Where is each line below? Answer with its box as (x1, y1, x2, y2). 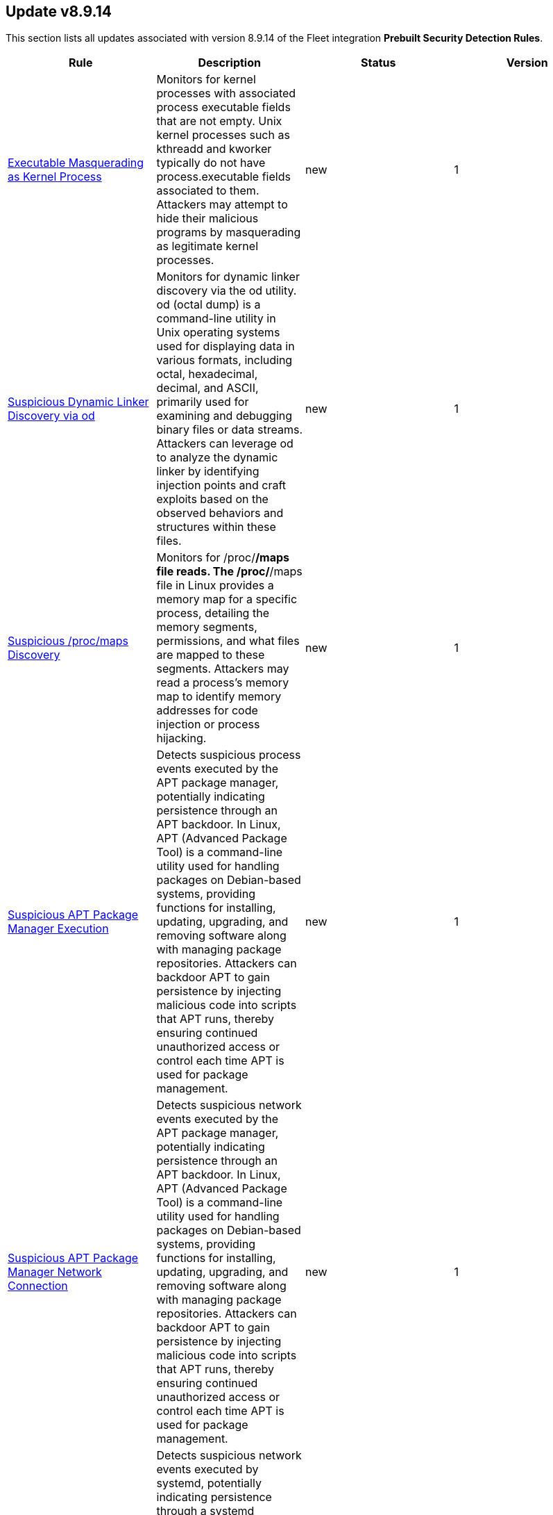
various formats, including (156, 353, 293, 368)
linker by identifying (156, 464, 260, 479)
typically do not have (156, 156, 266, 170)
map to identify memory (156, 689, 282, 704)
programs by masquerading (156, 225, 301, 240)
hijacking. (156, 731, 207, 746)
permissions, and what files (156, 634, 300, 648)
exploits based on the (156, 492, 269, 507)
